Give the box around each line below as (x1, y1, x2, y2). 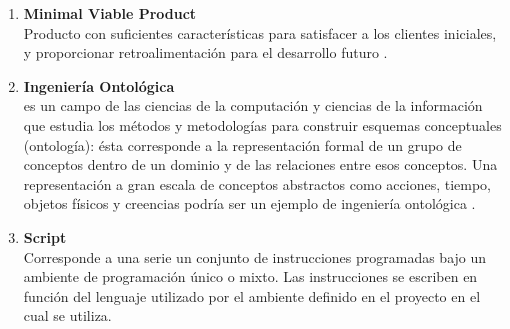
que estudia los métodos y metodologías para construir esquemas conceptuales (23, 114, 502, 135)
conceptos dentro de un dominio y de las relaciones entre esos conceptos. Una (23, 154, 498, 175)
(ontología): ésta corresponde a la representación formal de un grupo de (23, 134, 462, 155)
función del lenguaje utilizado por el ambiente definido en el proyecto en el (23, 285, 481, 306)
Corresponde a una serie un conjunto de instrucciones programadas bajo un (23, 246, 487, 267)
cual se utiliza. (23, 305, 112, 326)
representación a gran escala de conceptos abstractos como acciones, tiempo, (23, 173, 492, 194)
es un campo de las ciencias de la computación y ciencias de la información (23, 95, 483, 116)
